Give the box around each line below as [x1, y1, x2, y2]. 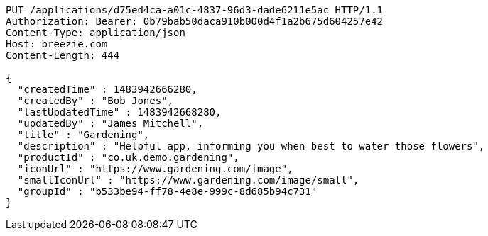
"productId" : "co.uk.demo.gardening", [17, 152, 239, 163]
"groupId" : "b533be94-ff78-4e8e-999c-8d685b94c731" [17, 186, 318, 197]
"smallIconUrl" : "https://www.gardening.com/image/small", [17, 174, 359, 186]
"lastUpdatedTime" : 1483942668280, [17, 106, 222, 118]
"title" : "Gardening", [17, 129, 150, 140]
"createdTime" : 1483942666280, [17, 84, 197, 95]
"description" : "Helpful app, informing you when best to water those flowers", [17, 140, 485, 152]
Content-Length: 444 [6, 50, 120, 61]
